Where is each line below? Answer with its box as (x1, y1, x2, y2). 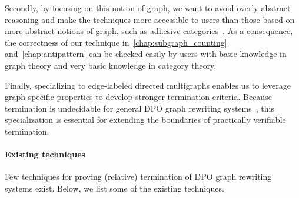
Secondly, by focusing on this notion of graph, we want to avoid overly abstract (5, 2, 291, 14)
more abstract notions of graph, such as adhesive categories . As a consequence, (5, 25, 293, 37)
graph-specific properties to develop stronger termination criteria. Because (5, 90, 272, 103)
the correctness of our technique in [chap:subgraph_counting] (5, 36, 227, 48)
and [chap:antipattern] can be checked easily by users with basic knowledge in (5, 48, 287, 60)
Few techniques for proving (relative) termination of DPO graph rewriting (5, 170, 272, 183)
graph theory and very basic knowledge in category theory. (5, 59, 217, 71)
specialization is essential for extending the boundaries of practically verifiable (5, 113, 286, 126)
